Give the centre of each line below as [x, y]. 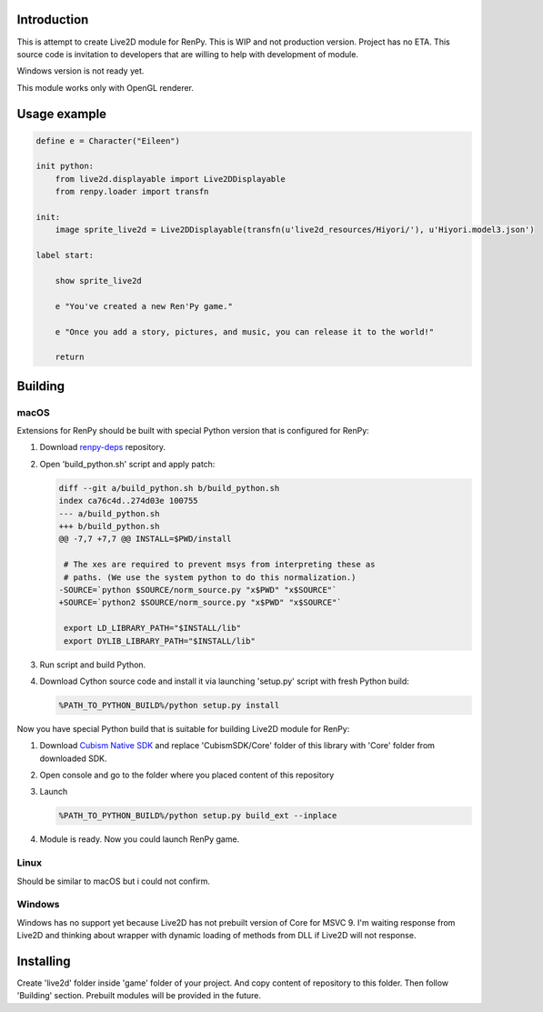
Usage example [62, 114]
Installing [44, 961]
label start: [65, 256]
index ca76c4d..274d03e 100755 [129, 501]
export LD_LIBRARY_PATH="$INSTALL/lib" [152, 628]
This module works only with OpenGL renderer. [106, 87]
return [70, 357]
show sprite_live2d [99, 281]
